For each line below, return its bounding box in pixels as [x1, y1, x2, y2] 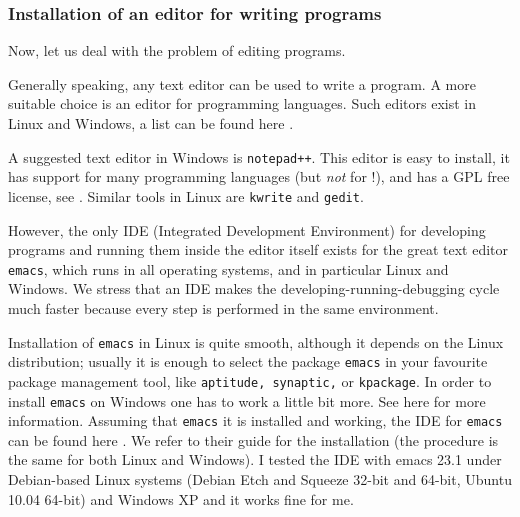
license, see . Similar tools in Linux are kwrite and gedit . [8, 185, 364, 206]
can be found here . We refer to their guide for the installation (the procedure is [8, 429, 499, 450]
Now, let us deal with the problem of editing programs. [8, 40, 346, 61]
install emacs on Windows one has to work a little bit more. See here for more [8, 390, 486, 411]
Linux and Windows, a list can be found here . [8, 113, 294, 133]
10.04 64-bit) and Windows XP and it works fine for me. [8, 488, 354, 509]
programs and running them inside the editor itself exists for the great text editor [8, 239, 509, 260]
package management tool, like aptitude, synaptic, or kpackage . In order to [8, 370, 492, 391]
